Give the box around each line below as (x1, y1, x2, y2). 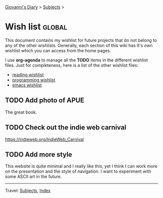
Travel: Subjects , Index (5, 188, 51, 194)
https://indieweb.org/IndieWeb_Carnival (5, 136, 84, 142)
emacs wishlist (12, 82, 42, 88)
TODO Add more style (5, 150, 72, 158)
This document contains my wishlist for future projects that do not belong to (5, 37, 157, 43)
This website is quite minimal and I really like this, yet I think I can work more (5, 163, 158, 169)
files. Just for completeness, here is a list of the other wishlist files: (5, 62, 139, 68)
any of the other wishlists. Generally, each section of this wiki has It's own (5, 42, 153, 48)
